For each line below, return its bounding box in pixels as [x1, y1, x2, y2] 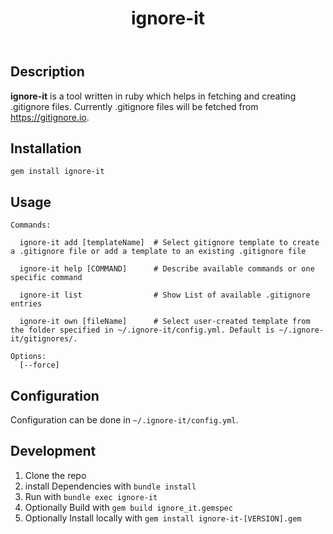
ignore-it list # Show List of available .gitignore [19, 290, 311, 301]
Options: [10, 352, 47, 362]
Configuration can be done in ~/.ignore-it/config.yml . [10, 414, 239, 426]
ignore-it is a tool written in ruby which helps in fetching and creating [10, 90, 297, 102]
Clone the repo [24, 469, 87, 481]
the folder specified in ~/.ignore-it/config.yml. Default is [10, 325, 275, 336]
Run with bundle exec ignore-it [24, 490, 158, 502]
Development [10, 443, 97, 460]
